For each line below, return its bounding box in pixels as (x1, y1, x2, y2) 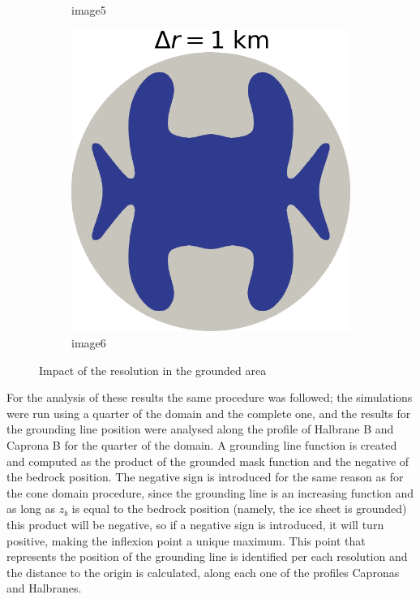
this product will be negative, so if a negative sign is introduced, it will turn (6, 515, 384, 532)
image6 (71, 334, 106, 351)
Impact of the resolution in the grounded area (39, 361, 267, 378)
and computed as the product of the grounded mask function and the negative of (6, 452, 409, 469)
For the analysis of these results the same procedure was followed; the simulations (6, 389, 413, 406)
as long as (6, 500, 56, 517)
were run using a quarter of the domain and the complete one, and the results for (6, 404, 411, 421)
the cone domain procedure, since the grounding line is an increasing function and (6, 484, 414, 501)
